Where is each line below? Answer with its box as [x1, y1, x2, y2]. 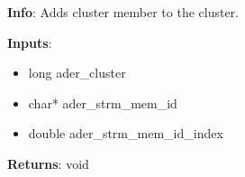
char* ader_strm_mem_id [28, 93, 177, 112]
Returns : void [7, 154, 89, 172]
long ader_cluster [28, 63, 126, 82]
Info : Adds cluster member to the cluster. [7, 3, 239, 21]
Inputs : [7, 33, 52, 51]
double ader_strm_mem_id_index [28, 124, 223, 143]
